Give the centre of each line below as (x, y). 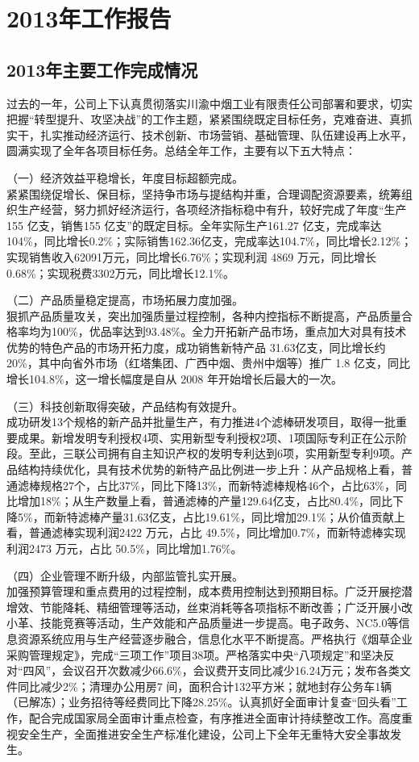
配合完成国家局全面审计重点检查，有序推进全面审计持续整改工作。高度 (215, 717)
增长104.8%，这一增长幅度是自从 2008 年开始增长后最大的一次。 (174, 379)
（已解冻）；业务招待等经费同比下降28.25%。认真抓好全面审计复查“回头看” (201, 702)
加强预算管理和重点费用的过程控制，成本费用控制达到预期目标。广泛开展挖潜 (209, 591)
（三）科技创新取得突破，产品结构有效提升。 (125, 406)
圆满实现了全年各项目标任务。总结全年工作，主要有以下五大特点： (181, 151)
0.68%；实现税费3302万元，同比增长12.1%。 (121, 272)
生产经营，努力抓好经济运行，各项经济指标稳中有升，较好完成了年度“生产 (212, 209)
